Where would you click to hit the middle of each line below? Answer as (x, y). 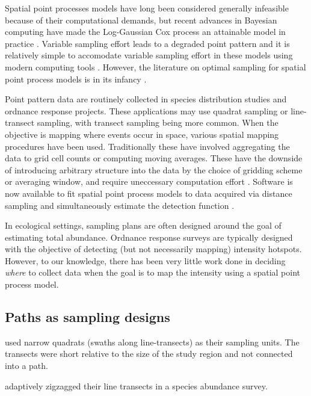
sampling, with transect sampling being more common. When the (158, 122)
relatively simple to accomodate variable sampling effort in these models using (149, 55)
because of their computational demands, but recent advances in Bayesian (141, 20)
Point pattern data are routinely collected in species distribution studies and (146, 99)
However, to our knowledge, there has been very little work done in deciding (145, 260)
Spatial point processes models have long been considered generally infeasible (147, 8)
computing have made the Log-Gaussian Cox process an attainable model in (145, 32)
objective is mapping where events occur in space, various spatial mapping (142, 134)
